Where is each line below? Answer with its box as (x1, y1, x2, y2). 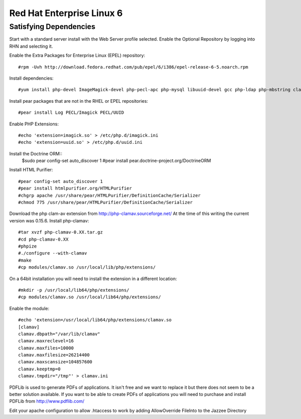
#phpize (18, 243, 37, 249)
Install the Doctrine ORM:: (9, 150, 63, 156)
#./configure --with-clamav (18, 251, 87, 256)
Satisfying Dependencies (9, 22, 95, 31)
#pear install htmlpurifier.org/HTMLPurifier (18, 185, 132, 191)
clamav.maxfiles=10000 (18, 345, 74, 351)
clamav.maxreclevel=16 (18, 338, 74, 344)
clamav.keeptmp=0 (18, 366, 61, 372)
